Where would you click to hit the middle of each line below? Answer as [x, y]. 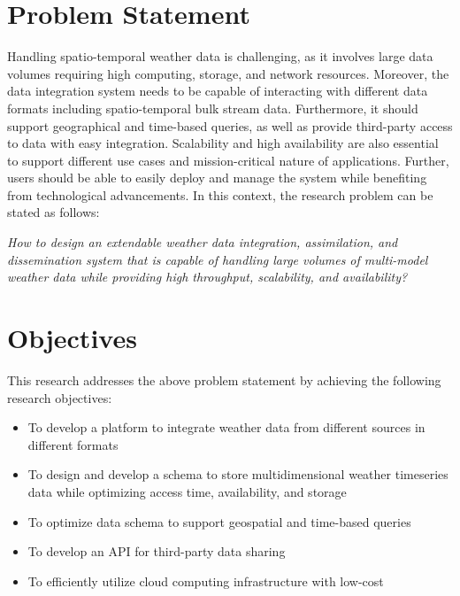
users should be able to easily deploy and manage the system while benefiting [217, 178]
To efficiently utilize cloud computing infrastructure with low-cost [206, 581]
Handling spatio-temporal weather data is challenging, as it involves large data [220, 56]
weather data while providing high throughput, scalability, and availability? [207, 277]
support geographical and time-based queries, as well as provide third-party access [230, 125]
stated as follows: [54, 212]
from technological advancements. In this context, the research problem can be [220, 194]
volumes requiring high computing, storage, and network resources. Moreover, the [228, 73]
